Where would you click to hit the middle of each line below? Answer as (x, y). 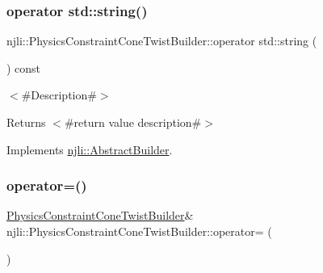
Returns (26, 122)
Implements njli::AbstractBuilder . (90, 149)
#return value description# (133, 122)
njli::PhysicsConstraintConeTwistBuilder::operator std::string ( (162, 41)
